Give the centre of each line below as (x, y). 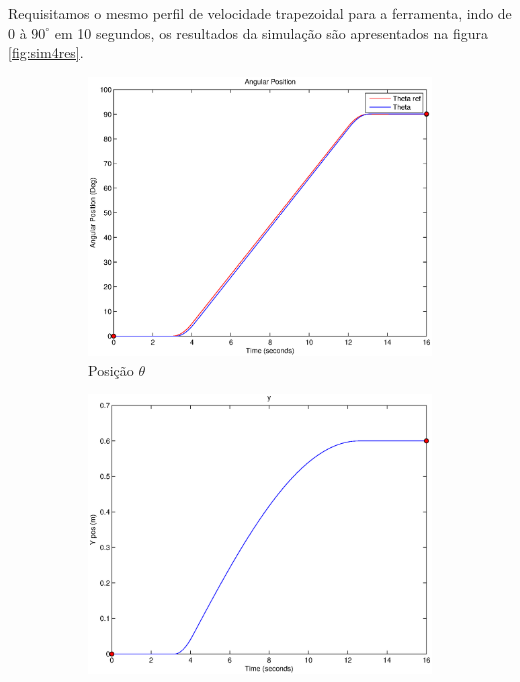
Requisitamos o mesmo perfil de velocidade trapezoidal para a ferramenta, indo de (260, 13)
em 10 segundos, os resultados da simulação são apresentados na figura (271, 32)
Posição (111, 369)
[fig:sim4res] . (46, 52)
